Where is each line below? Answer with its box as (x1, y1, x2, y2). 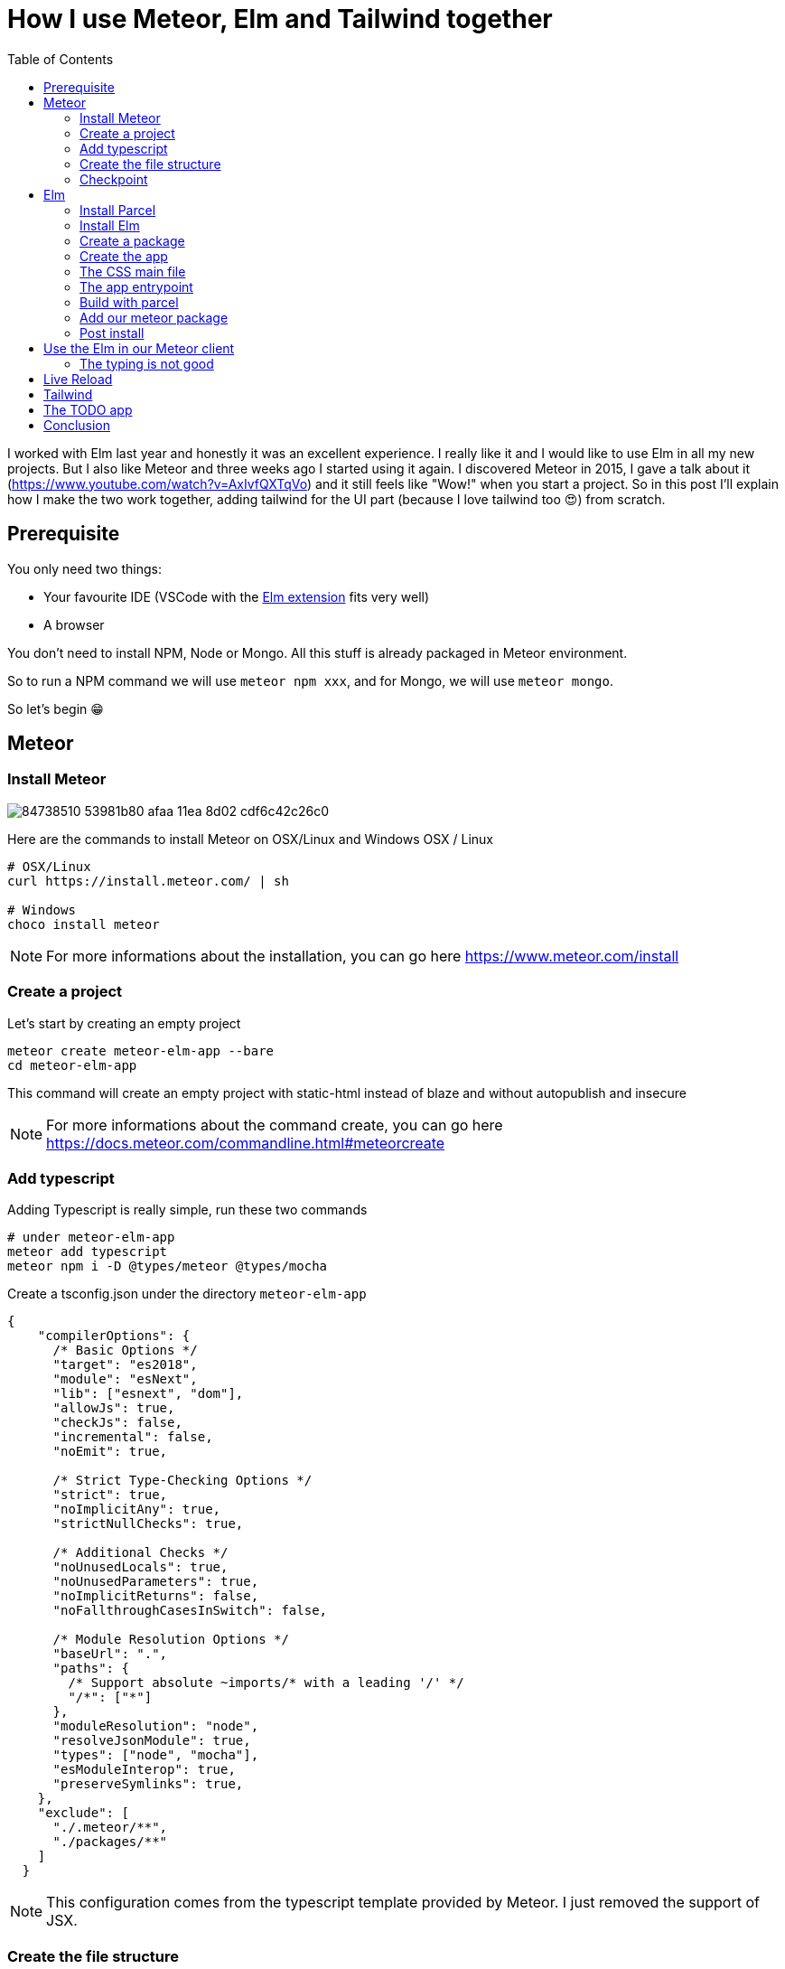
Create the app (79, 248, 168, 264)
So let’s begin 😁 (7, 700, 104, 717)
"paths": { (52, 1661, 129, 1676)
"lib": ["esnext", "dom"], (52, 1386, 244, 1402)
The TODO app (43, 401, 133, 417)
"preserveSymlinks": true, (52, 1777, 244, 1792)
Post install (79, 324, 145, 341)
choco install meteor (7, 916, 160, 932)
